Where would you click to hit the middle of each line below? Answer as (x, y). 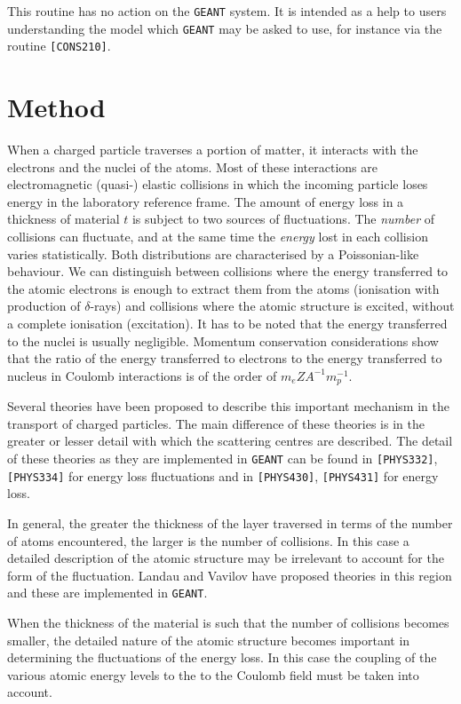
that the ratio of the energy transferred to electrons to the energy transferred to (225, 358)
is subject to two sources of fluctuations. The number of (283, 219)
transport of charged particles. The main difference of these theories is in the (216, 423)
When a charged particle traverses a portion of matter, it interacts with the (213, 150)
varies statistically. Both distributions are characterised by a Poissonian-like (213, 253)
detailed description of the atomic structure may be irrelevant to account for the (226, 558)
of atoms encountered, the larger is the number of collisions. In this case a (208, 540)
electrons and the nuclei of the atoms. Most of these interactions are (192, 166)
